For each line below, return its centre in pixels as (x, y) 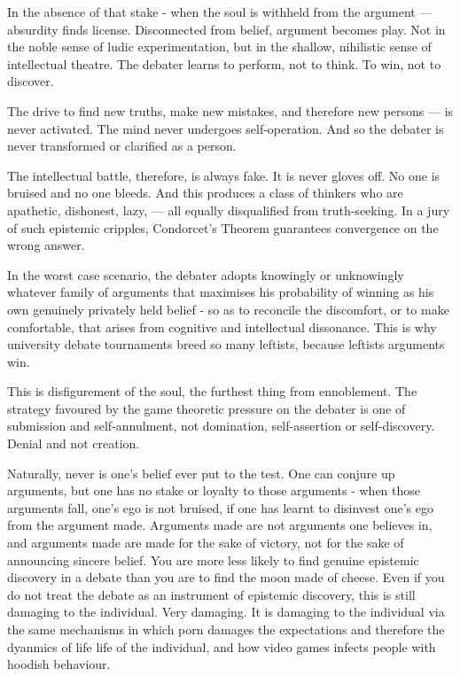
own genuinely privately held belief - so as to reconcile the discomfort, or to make (228, 309)
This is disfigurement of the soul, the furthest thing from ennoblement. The (212, 391)
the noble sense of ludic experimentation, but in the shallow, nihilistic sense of (219, 47)
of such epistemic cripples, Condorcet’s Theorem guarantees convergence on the (223, 227)
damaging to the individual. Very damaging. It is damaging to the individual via (226, 612)
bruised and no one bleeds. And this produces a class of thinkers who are (205, 193)
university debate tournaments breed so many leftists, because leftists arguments (226, 344)
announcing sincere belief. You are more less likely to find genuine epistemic (213, 559)
